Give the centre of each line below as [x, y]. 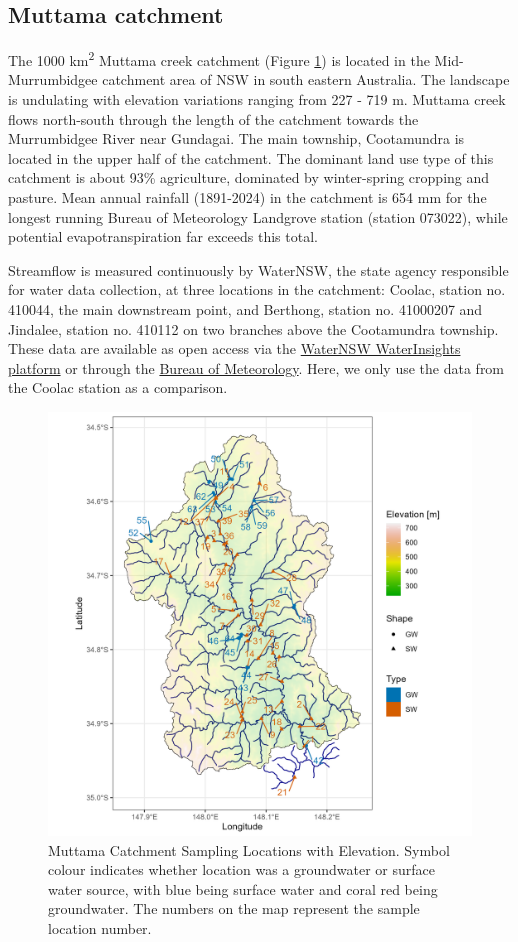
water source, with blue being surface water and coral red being [243, 888]
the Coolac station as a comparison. [118, 387]
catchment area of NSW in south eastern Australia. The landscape [306, 79]
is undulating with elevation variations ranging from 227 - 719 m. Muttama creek [257, 99]
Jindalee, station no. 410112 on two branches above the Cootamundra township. [253, 328]
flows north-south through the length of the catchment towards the [213, 118]
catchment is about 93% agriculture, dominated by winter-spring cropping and [249, 177]
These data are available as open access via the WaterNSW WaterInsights [234, 348]
